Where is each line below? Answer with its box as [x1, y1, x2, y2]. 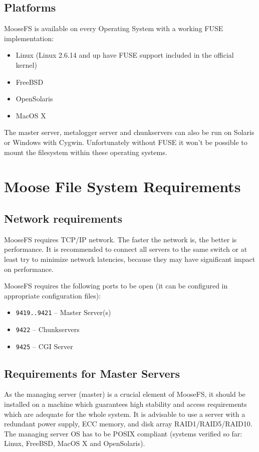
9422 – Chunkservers [16, 324, 80, 334]
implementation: [4, 33, 54, 43]
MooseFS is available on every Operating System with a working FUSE [4, 23, 223, 34]
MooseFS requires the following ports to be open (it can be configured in [4, 280, 228, 291]
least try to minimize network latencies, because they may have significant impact [4, 253, 255, 264]
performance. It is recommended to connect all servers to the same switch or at [4, 244, 247, 254]
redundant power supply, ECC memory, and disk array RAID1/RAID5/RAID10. [4, 418, 252, 429]
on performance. [4, 263, 54, 274]
